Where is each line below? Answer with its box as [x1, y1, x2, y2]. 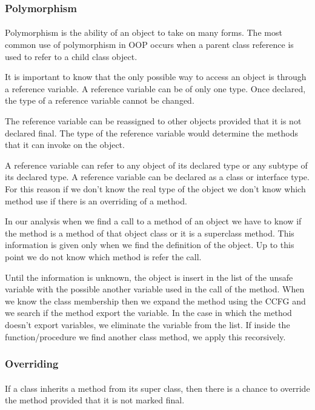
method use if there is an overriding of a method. [5, 194, 187, 207]
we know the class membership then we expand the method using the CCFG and [5, 294, 306, 307]
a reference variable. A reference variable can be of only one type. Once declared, [5, 82, 306, 95]
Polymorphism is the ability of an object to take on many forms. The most [5, 26, 282, 39]
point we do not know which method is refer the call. [5, 250, 202, 263]
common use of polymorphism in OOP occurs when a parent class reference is [5, 38, 294, 51]
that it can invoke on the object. [5, 138, 125, 151]
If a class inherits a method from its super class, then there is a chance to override [5, 381, 310, 394]
